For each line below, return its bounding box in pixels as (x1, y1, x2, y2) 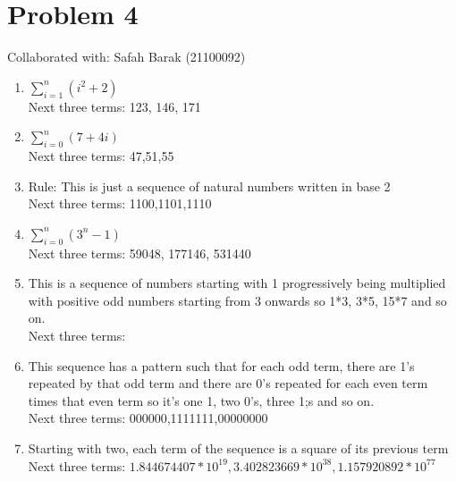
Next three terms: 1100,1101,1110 (28, 194, 212, 213)
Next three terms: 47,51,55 (28, 147, 174, 165)
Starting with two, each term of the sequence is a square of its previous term (28, 439, 449, 458)
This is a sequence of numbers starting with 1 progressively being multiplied (28, 274, 446, 292)
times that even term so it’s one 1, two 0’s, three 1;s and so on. (28, 391, 375, 409)
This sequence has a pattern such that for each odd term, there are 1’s (28, 356, 415, 375)
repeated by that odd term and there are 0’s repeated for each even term (28, 374, 428, 392)
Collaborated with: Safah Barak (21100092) (7, 47, 246, 66)
